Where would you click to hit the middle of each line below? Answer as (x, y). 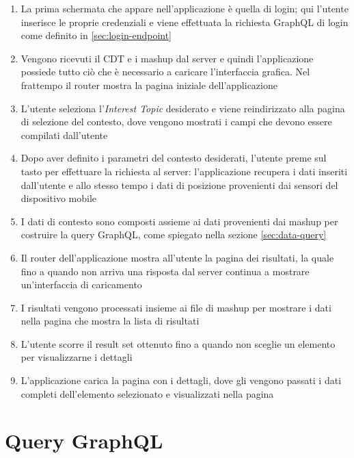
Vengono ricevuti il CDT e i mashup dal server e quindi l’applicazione (167, 58)
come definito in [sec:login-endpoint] (96, 35)
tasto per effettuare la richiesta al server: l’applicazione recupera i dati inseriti (184, 171)
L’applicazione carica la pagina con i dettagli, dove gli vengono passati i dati (181, 380)
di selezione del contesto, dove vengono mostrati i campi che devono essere (176, 122)
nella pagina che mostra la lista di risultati (110, 321)
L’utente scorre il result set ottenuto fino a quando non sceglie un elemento (178, 343)
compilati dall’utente (64, 135)
